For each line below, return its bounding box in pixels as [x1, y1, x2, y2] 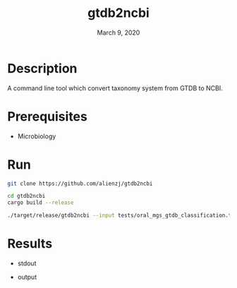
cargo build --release [7, 199, 74, 206]
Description [7, 60, 78, 76]
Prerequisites [7, 108, 88, 124]
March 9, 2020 [97, 28, 140, 37]
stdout [17, 259, 37, 268]
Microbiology [17, 132, 56, 140]
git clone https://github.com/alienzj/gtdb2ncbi [7, 180, 153, 187]
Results [7, 236, 53, 252]
